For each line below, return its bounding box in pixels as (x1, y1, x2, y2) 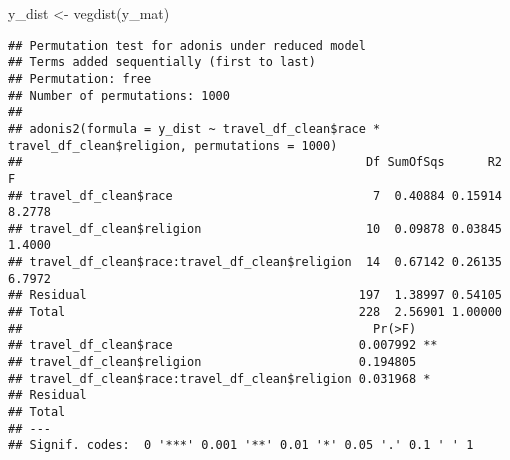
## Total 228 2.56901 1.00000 (8, 305, 502, 320)
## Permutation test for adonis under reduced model (8, 38, 366, 53)
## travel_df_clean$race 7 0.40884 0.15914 (8, 188, 502, 203)
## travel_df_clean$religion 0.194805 (8, 355, 417, 370)
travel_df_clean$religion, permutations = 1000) (8, 138, 338, 153)
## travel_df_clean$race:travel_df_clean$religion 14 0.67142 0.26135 (8, 255, 502, 270)
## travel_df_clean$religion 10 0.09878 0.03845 (8, 221, 502, 236)
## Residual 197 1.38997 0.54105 (8, 288, 502, 303)
